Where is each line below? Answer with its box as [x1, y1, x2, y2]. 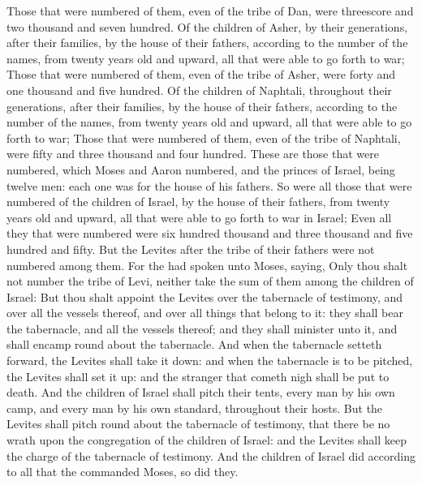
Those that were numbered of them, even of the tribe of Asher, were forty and [6, 66, 396, 83]
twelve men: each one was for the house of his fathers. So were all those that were [6, 177, 412, 194]
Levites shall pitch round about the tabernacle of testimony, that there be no [6, 415, 390, 432]
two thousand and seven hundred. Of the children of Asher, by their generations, [6, 18, 408, 35]
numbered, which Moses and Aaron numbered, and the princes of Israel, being [6, 161, 395, 178]
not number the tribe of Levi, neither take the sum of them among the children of [6, 273, 414, 290]
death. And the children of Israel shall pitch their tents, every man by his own [6, 384, 395, 401]
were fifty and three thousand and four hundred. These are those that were [6, 145, 379, 162]
